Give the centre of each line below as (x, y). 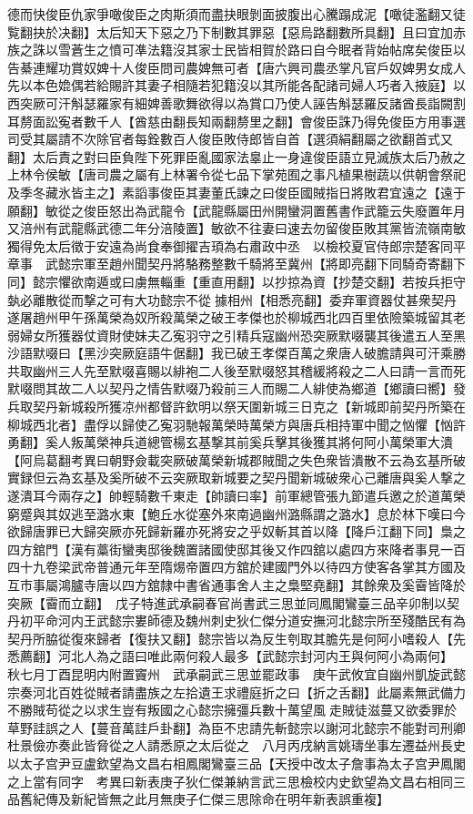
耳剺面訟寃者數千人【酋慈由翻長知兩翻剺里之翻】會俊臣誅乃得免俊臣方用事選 (236, 121)
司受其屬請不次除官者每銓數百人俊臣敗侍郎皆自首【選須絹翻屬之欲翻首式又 (230, 139)
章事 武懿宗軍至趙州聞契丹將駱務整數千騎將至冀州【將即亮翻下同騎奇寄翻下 (236, 264)
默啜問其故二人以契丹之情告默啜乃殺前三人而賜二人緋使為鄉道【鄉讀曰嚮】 (230, 388)
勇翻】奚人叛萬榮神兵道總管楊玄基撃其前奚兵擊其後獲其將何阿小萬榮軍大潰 (230, 442)
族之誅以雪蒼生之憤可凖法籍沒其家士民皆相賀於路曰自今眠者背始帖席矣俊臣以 (236, 50)
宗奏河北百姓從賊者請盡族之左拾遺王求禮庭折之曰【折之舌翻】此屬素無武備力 (236, 692)
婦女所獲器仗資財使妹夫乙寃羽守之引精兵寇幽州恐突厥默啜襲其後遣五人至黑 (242, 335)
